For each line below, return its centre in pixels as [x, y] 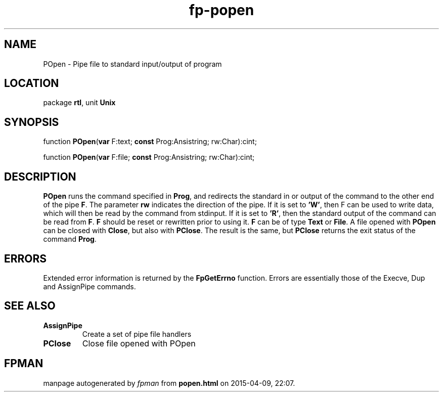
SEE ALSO [30, 306]
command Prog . [70, 239]
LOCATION [32, 83]
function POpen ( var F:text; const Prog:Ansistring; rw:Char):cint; [150, 142]
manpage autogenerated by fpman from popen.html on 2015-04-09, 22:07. [169, 383]
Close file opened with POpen [139, 343]
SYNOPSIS [32, 122]
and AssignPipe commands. [90, 286]
